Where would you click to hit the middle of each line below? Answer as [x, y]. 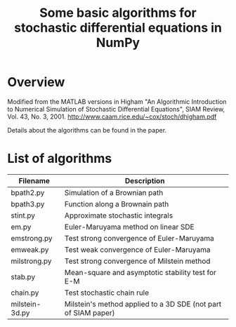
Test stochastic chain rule [107, 293]
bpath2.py [28, 192]
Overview [36, 82]
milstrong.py [31, 261]
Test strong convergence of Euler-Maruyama [139, 238]
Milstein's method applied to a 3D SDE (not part [143, 304]
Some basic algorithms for [118, 13]
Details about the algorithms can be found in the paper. [87, 130]
